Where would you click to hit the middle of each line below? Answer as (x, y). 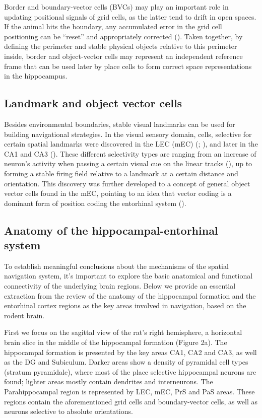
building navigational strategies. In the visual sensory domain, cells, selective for (128, 134)
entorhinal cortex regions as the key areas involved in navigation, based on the (125, 305)
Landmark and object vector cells (93, 103)
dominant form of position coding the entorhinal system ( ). (95, 203)
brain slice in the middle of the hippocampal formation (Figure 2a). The (116, 342)
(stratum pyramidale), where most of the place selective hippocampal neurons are (130, 371)
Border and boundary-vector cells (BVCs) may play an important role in (116, 7)
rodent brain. (24, 315)
